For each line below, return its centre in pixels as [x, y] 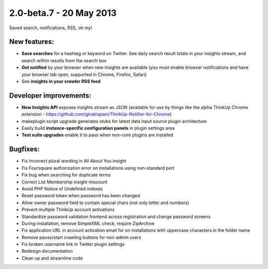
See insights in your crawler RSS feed [61, 81]
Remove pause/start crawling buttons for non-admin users [81, 237]
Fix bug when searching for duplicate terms [66, 175]
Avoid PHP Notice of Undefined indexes [62, 189]
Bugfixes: [24, 149]
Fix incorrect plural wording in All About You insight [74, 161]
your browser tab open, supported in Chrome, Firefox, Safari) [84, 74]
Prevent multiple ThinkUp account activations [68, 210]
